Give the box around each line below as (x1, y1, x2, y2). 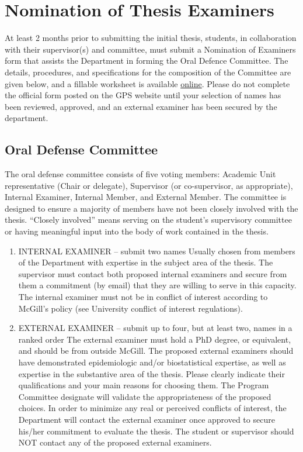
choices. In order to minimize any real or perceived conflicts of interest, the (18, 402, 287, 414)
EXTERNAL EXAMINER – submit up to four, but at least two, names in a (18, 322, 292, 334)
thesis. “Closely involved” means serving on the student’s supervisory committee (5, 213, 292, 226)
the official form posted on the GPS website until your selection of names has (5, 89, 281, 101)
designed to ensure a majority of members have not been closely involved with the (5, 202, 298, 214)
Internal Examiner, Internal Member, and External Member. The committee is (5, 191, 287, 203)
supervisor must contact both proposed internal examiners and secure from (18, 267, 287, 280)
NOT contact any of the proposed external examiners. (18, 436, 212, 448)
